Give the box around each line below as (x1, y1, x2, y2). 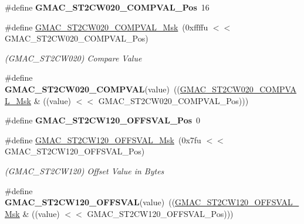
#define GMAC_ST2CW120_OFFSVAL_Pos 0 (5, 114, 201, 126)
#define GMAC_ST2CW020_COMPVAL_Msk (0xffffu (5, 20, 208, 33)
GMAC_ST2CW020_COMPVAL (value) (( (5, 82, 180, 95)
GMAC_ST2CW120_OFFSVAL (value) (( (5, 196, 175, 208)
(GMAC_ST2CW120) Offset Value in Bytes (5, 164, 164, 177)
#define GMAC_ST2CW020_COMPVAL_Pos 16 (5, 1, 210, 13)
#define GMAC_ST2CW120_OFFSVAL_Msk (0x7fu (5, 133, 201, 146)
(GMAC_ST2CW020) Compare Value (5, 51, 142, 64)
